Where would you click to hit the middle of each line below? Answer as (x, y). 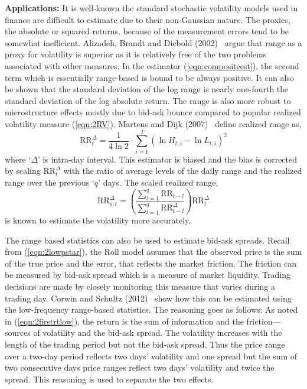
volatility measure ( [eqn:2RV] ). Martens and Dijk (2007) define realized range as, (153, 123)
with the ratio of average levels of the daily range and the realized (183, 171)
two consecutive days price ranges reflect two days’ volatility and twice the (140, 367)
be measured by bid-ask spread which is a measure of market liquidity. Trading (148, 275)
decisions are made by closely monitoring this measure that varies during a (140, 286)
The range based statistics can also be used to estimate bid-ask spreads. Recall (147, 240)
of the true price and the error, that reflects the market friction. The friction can (151, 263)
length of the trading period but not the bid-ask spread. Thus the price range (145, 344)
